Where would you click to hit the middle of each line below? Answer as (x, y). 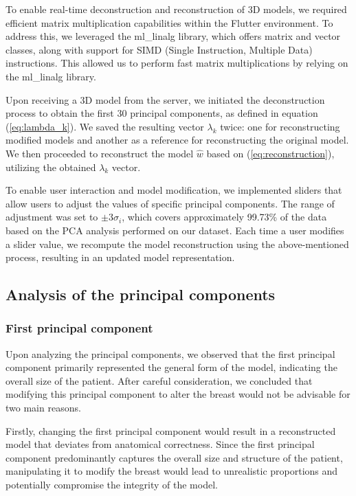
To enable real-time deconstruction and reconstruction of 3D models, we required (176, 9)
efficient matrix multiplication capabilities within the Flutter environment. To (169, 22)
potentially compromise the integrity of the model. (112, 485)
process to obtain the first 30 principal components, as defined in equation (162, 113)
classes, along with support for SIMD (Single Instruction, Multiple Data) (159, 49)
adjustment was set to (52, 217)
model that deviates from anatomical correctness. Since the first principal (160, 444)
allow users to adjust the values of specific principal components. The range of (170, 203)
